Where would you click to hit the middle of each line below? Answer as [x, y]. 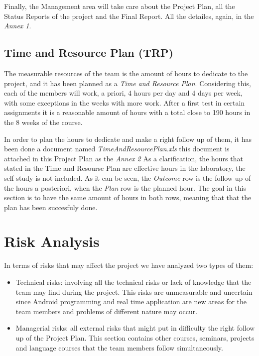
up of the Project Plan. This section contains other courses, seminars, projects [135, 337]
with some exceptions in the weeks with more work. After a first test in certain [125, 102]
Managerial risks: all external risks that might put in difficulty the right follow [135, 328]
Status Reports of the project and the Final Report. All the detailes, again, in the [129, 16]
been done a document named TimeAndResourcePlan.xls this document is [117, 149]
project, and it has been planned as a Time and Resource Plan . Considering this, [128, 83]
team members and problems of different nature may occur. [107, 311]
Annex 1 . [18, 26]
